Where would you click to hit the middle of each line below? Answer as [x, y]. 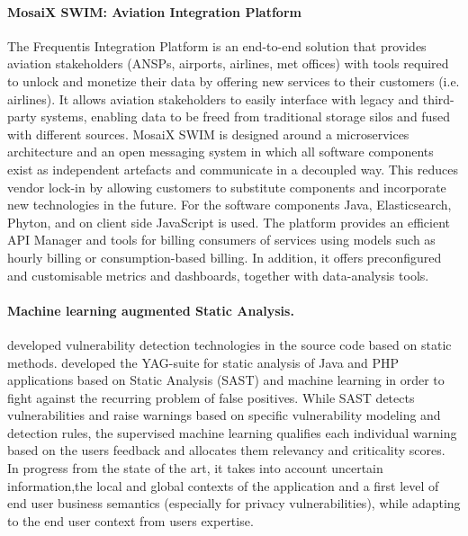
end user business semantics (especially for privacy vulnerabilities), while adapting [234, 503]
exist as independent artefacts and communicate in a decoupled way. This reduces [233, 169]
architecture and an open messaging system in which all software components [220, 152]
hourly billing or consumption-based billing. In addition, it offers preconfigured [225, 257]
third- [438, 98]
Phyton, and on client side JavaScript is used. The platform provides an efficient [229, 222]
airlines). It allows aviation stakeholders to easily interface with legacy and [213, 98]
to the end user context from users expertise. [130, 520]
